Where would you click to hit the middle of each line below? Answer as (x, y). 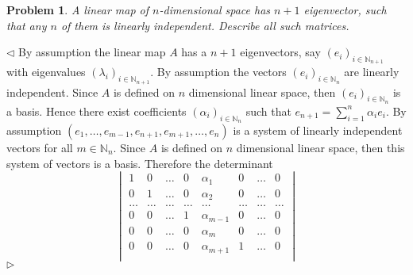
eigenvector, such (345, 10)
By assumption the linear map (92, 52)
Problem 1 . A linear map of (78, 10)
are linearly (372, 72)
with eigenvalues (46, 72)
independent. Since (52, 92)
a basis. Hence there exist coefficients (96, 111)
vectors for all (40, 147)
